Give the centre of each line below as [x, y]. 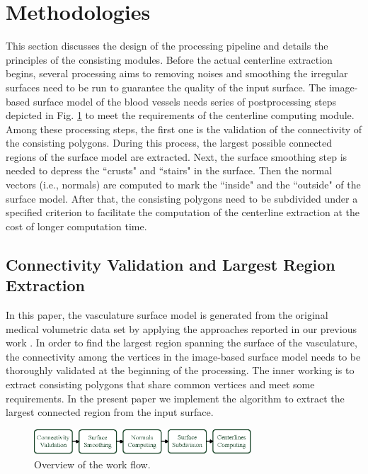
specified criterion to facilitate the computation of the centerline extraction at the [183, 212]
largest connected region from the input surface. [110, 412]
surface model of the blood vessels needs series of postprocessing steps [184, 101]
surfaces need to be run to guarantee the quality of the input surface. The [166, 87]
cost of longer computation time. [76, 226]
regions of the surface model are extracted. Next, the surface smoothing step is [177, 156]
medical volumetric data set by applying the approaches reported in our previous [181, 328]
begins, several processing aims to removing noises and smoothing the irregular [177, 73]
